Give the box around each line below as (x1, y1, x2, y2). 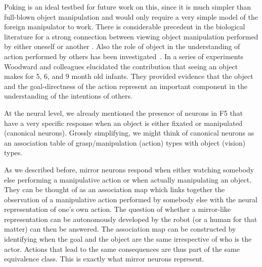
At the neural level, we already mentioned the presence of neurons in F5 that (4, 107, 243, 118)
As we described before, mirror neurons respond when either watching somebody (4, 164, 254, 174)
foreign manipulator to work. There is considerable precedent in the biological (4, 21, 245, 32)
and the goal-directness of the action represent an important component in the (4, 80, 248, 91)
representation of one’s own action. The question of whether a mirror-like (4, 204, 231, 214)
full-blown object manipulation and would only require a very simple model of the (4, 11, 258, 22)
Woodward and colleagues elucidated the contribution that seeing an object (4, 61, 238, 71)
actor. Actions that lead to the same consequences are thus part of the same (4, 243, 240, 254)
